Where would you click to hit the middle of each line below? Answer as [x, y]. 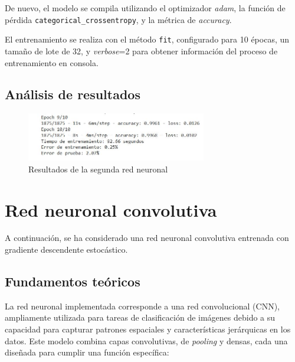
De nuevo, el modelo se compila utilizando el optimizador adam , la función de [145, 8]
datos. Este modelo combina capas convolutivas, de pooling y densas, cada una [146, 340]
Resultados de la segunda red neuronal [98, 169]
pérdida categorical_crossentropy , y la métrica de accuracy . [118, 19]
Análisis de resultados [73, 94]
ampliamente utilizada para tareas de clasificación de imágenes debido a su [140, 317]
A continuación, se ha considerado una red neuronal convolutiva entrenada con [147, 238]
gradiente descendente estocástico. [66, 250]
